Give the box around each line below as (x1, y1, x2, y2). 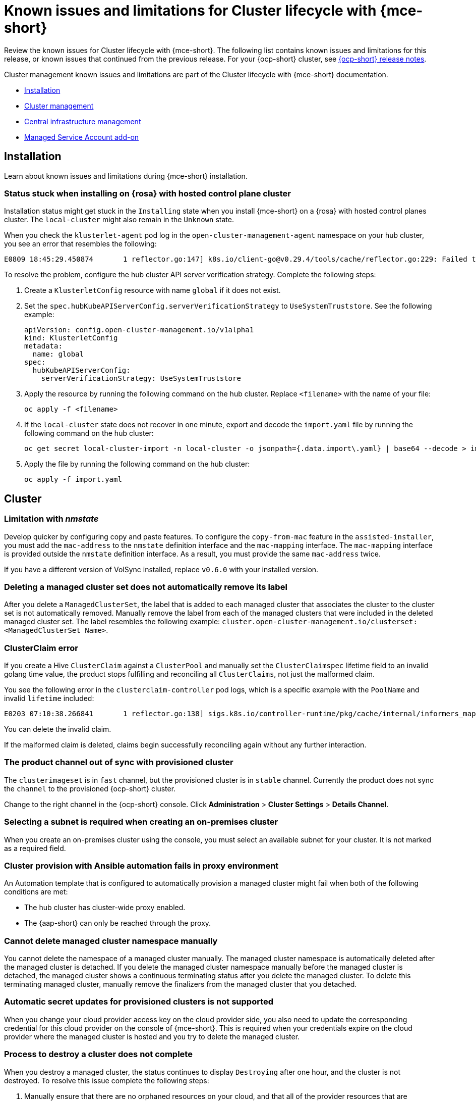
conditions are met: (4, 887, 68, 896)
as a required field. (4, 843, 66, 853)
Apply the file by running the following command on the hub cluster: (24, 460, 250, 469)
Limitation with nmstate (4, 514, 99, 524)
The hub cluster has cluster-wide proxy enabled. (24, 903, 186, 912)
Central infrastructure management (24, 117, 141, 126)
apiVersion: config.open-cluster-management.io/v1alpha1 (24, 326, 254, 334)
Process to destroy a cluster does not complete (4, 1049, 193, 1060)
